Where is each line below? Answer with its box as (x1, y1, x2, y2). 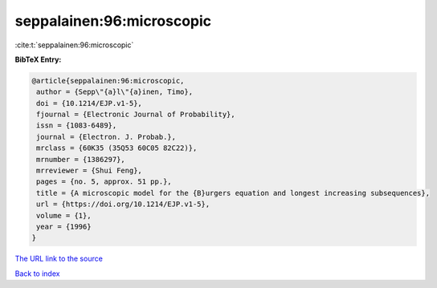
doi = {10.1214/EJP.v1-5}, (36, 99, 142, 107)
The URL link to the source (14, 254, 104, 264)
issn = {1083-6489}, (36, 121, 117, 130)
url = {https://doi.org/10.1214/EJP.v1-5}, (36, 200, 210, 209)
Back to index (14, 269, 60, 278)
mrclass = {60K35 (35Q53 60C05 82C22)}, (36, 144, 198, 152)
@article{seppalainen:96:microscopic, (31, 76, 185, 85)
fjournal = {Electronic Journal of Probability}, (36, 110, 236, 120)
